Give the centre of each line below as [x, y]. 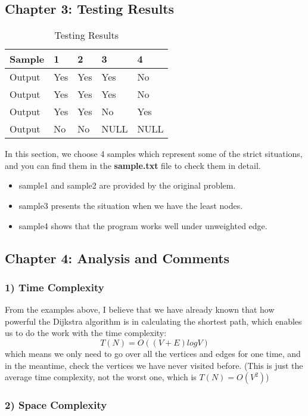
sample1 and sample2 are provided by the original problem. [127, 185]
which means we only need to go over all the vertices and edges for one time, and [153, 353]
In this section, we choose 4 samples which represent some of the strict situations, [154, 154]
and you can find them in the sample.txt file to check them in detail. [133, 165]
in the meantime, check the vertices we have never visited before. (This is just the [154, 365]
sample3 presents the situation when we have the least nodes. [131, 205]
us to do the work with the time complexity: [86, 333]
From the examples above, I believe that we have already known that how [140, 309]
